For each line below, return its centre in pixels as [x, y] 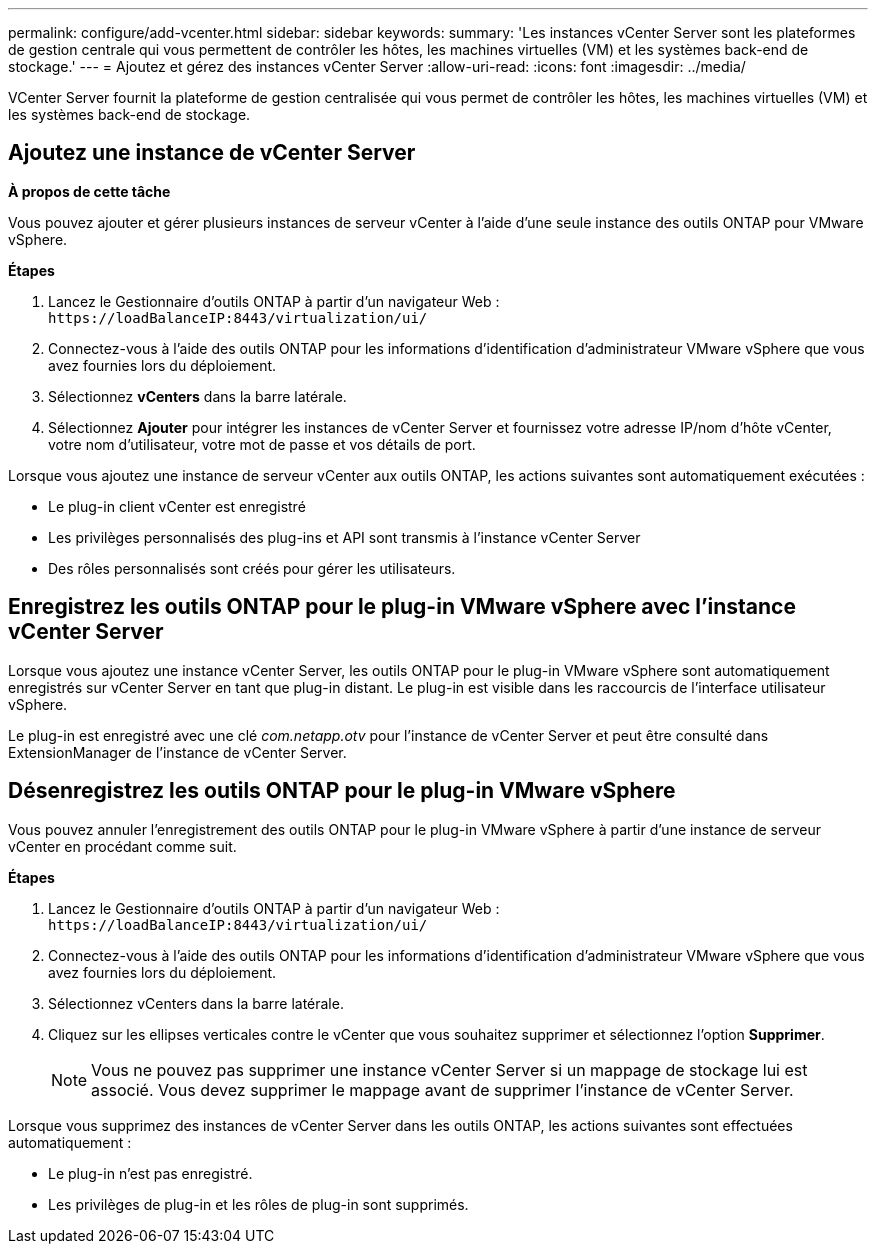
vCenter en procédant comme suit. [122, 846]
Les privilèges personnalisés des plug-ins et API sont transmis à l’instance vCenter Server [344, 537]
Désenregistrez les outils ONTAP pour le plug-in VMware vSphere [342, 791]
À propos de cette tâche [89, 191]
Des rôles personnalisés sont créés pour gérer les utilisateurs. [252, 568]
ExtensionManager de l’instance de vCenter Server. [177, 752]
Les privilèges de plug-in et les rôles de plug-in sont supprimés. [258, 1204]
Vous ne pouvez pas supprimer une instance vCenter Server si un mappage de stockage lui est [449, 1069]
